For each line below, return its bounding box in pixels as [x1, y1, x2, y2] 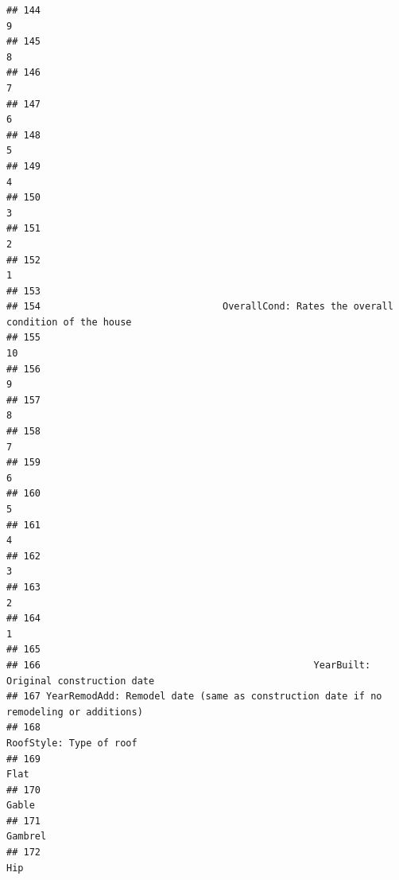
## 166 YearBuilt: [6, 659, 371, 671]
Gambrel [6, 831, 47, 843]
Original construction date [6, 675, 155, 687]
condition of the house [6, 316, 132, 328]
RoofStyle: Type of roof [6, 737, 138, 749]
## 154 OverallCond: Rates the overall [6, 301, 393, 313]
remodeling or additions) [6, 706, 143, 718]
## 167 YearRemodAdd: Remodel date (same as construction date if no [6, 691, 382, 703]
